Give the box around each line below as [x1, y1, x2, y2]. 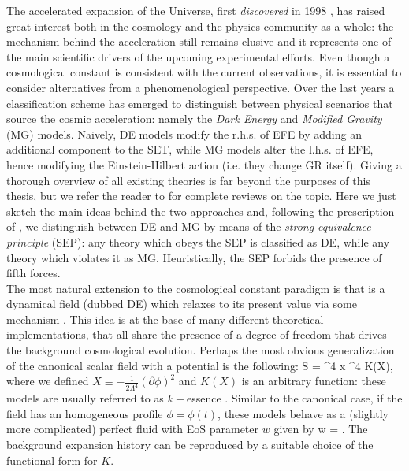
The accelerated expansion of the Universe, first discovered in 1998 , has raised [6, 2, 385, 18]
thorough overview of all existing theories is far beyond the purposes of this [6, 172, 370, 188]
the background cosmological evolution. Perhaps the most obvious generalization [6, 342, 395, 358]
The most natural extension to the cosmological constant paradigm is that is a [6, 280, 385, 296]
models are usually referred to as [6, 390, 164, 406]
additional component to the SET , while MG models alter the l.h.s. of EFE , [6, 141, 374, 158]
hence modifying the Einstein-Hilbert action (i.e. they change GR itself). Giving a [6, 156, 402, 172]
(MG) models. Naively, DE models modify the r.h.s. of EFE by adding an [6, 125, 362, 142]
